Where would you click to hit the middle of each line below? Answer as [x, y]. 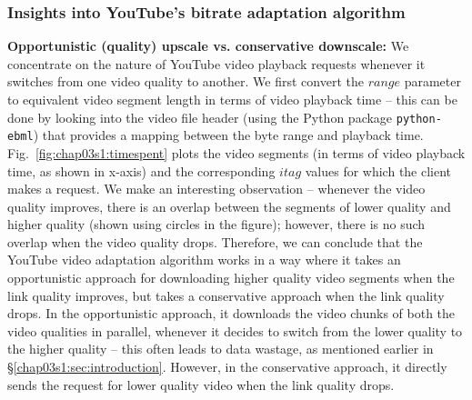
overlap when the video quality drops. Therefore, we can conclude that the [215, 241]
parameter [432, 81]
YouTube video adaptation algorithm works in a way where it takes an [204, 260]
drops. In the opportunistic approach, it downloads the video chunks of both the [231, 313]
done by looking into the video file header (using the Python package [200, 117]
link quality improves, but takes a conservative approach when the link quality [226, 295]
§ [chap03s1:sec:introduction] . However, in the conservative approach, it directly [227, 367]
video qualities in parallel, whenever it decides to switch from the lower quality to [235, 330]
